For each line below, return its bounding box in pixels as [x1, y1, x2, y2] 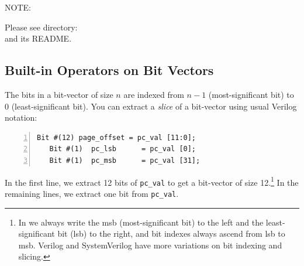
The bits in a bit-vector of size [5, 88, 113, 100]
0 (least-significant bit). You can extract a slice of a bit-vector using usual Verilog [5, 100, 297, 112]
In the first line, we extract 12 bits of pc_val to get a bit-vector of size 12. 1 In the [5, 174, 299, 188]
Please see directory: [5, 21, 78, 33]
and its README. [5, 32, 72, 45]
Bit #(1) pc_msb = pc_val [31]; [49, 156, 201, 165]
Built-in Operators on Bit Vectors [5, 61, 214, 79]
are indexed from [123, 88, 184, 100]
